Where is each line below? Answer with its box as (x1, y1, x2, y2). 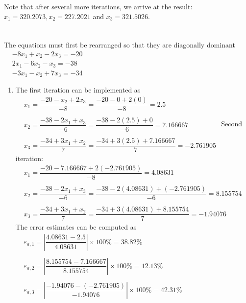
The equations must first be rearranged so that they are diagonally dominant (4, 40, 235, 50)
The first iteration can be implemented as (15, 85, 141, 95)
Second (221, 118, 243, 128)
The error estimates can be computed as (15, 222, 137, 232)
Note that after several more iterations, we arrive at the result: (4, 1, 193, 11)
